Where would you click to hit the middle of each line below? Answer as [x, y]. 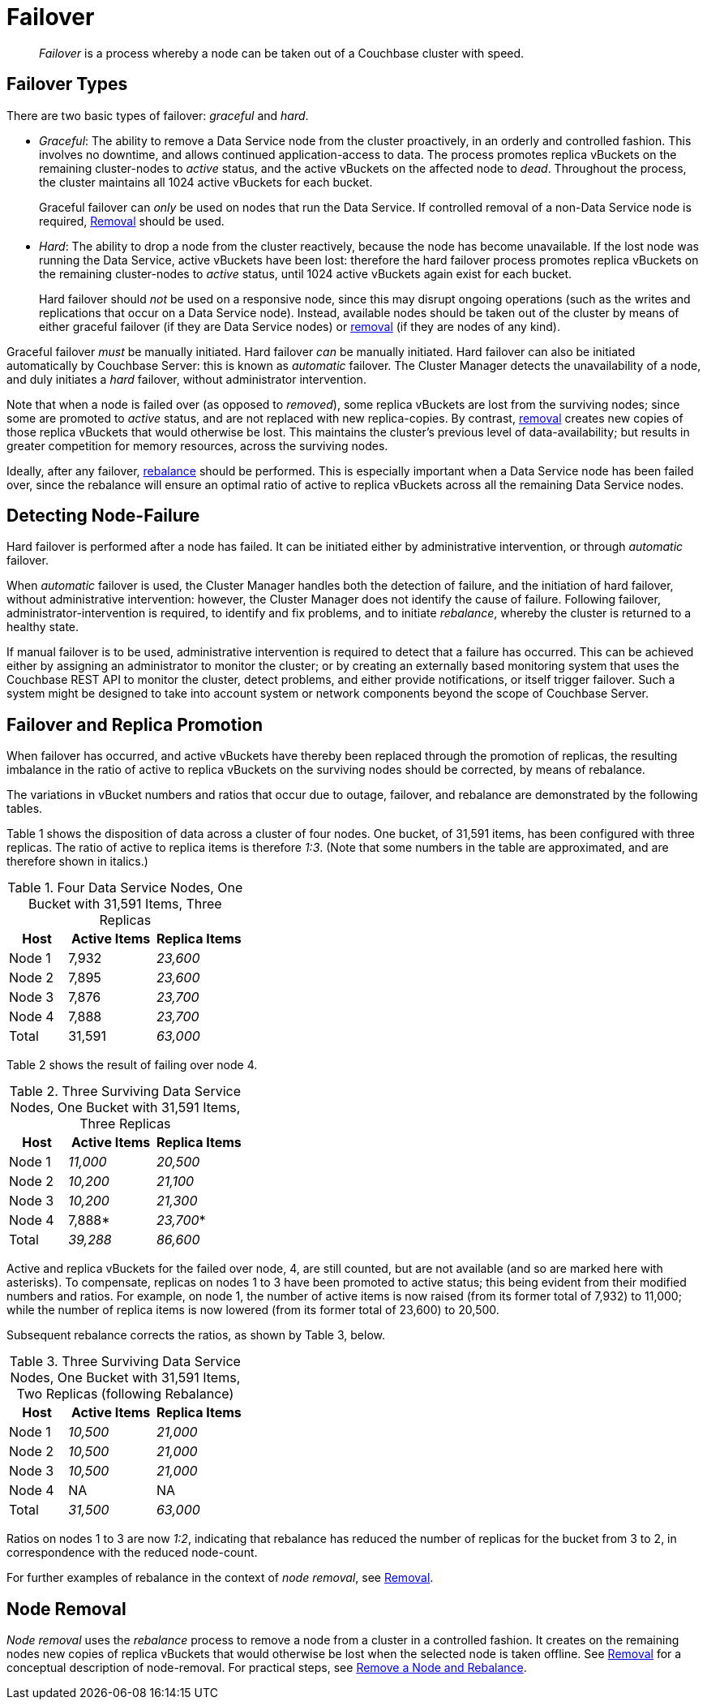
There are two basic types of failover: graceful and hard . [158, 115]
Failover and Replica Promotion [135, 724]
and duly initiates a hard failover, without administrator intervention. [186, 379]
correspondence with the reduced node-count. [132, 1553]
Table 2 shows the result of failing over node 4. [132, 1065]
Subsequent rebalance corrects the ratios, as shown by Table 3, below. [196, 1335]
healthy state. [43, 627]
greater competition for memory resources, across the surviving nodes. [197, 445]
